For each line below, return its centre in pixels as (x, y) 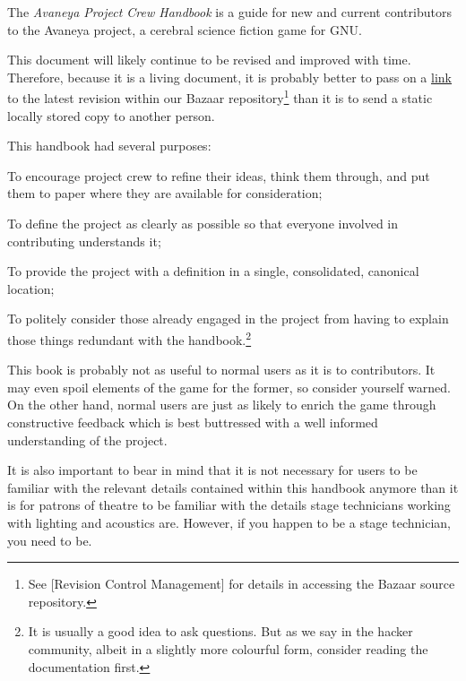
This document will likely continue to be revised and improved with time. (209, 60)
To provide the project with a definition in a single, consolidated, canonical (213, 271)
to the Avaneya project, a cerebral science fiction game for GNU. (185, 29)
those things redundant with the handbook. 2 (129, 338)
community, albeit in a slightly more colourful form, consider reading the (228, 648)
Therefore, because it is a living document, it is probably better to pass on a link (229, 77)
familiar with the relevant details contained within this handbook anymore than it (233, 487)
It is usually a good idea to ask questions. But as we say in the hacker (220, 631)
